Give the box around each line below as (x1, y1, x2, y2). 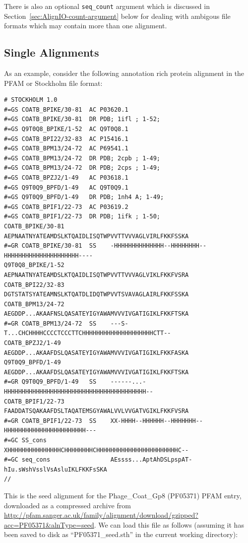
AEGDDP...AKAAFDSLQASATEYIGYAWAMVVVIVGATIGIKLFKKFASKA (4, 349, 189, 356)
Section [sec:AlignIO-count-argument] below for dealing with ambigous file (4, 10, 231, 21)
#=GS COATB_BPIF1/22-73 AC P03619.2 (4, 203, 128, 210)
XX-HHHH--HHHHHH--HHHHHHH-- (110, 417, 203, 424)
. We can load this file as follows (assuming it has (94, 519, 244, 530)
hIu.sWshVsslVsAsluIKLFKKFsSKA (4, 466, 107, 473)
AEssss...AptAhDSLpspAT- (110, 456, 192, 464)
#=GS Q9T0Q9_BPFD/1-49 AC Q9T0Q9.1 (4, 184, 128, 191)
